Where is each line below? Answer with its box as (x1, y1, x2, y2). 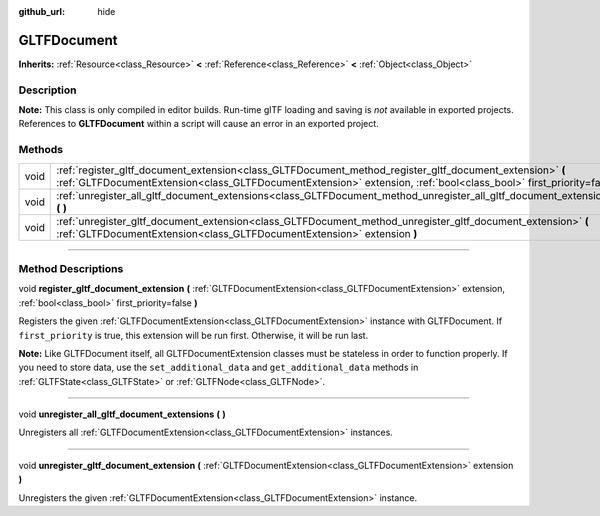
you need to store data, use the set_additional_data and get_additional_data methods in (18, 361, 419, 374)
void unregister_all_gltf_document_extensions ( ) (18, 408, 227, 420)
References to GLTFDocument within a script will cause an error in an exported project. (18, 118, 379, 130)
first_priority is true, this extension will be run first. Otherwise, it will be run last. (18, 329, 369, 341)
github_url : (18, 6, 65, 17)
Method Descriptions (18, 261, 124, 275)
